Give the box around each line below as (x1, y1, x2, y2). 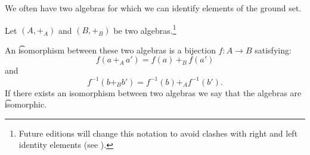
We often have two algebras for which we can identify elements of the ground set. (5, 2, 302, 14)
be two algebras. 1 (113, 22, 176, 36)
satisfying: (255, 43, 292, 56)
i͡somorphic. (5, 98, 47, 110)
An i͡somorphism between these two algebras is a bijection (5, 43, 216, 56)
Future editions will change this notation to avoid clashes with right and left (18, 126, 298, 139)
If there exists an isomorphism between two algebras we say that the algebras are (5, 86, 302, 99)
